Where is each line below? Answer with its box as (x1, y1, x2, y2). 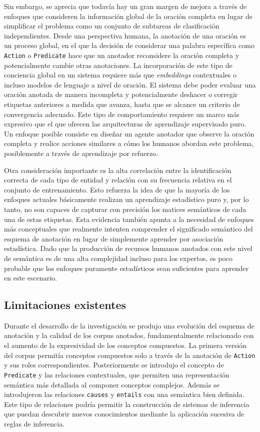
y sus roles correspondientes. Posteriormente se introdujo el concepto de (4, 359, 224, 370)
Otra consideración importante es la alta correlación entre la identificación (4, 164, 231, 175)
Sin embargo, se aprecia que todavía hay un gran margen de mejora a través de (4, 1, 247, 11)
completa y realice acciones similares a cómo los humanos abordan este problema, (4, 138, 254, 148)
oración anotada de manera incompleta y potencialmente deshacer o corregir (4, 89, 238, 99)
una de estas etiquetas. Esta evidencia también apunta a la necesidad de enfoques (4, 213, 254, 224)
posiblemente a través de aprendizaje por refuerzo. (4, 147, 158, 158)
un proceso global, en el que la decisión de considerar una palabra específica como (4, 40, 254, 50)
